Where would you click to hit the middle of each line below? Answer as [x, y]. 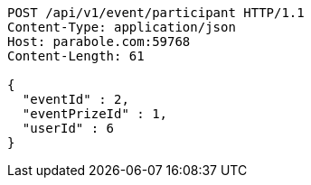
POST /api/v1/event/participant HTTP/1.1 [156, 13]
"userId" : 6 [68, 128]
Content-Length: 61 [76, 56]
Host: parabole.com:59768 [99, 42]
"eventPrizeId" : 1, [95, 114]
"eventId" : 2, [75, 99]
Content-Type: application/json [122, 27]
